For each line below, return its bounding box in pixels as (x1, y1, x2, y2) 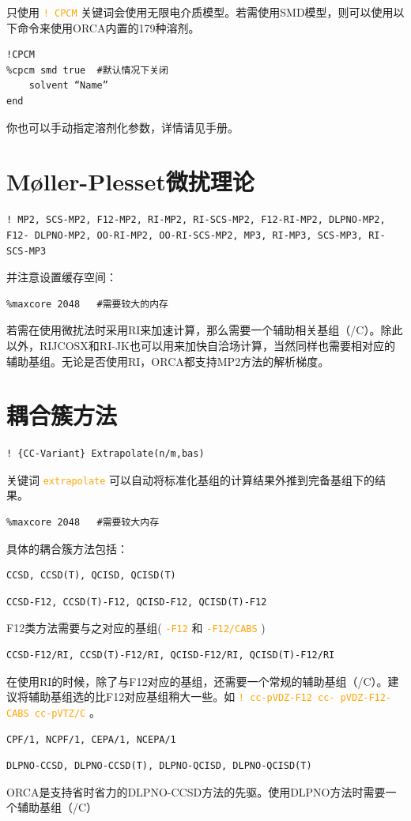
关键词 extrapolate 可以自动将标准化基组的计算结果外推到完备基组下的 (6, 471, 375, 488)
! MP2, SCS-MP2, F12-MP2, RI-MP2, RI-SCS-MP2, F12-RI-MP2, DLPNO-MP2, (6, 214, 386, 226)
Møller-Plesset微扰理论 (6, 165, 255, 198)
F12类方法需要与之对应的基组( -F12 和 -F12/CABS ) (6, 620, 266, 636)
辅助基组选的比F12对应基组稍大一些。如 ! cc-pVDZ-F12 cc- (28, 688, 335, 705)
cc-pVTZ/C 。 (34, 703, 100, 720)
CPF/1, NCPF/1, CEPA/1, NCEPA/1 (6, 733, 176, 745)
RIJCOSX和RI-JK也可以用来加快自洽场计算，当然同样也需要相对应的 (39, 337, 395, 353)
